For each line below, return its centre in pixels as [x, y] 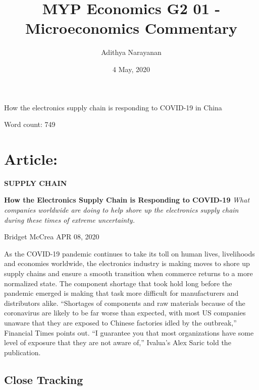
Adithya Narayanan [131, 52]
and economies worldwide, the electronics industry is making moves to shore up [127, 263]
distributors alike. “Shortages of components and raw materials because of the [125, 303]
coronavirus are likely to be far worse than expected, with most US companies [125, 313]
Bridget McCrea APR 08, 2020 [52, 237]
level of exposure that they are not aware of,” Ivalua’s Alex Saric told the [118, 342]
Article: [31, 158]
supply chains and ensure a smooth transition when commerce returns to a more [128, 273]
